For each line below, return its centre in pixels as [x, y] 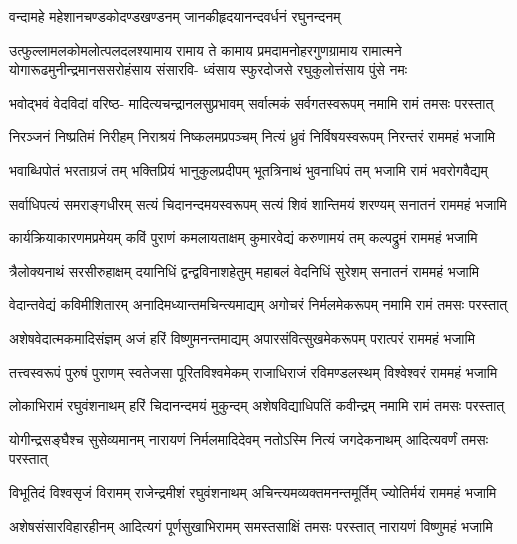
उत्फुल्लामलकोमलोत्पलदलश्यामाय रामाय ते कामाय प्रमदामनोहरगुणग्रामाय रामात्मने [205, 49]
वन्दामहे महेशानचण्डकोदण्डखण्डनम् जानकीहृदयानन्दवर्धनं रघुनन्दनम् [175, 16]
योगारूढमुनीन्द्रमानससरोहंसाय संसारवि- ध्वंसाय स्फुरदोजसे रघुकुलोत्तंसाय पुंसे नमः [208, 69]
